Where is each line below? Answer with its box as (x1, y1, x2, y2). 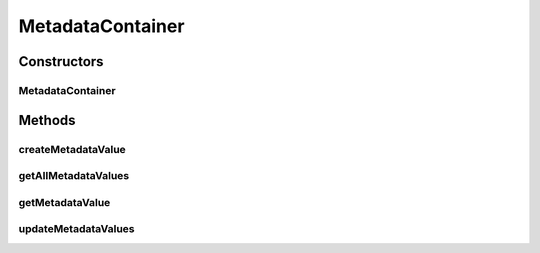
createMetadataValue (18, 142, 127, 156)
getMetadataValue (18, 195, 111, 209)
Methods (18, 111, 76, 129)
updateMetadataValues (18, 222, 135, 236)
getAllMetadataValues (18, 169, 130, 183)
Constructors (18, 53, 104, 70)
